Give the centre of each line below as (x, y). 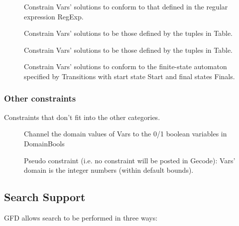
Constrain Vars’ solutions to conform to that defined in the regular (126, 6)
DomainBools (44, 143)
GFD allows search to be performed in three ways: (81, 217)
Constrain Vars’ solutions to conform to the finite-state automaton (125, 66)
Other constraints (40, 98)
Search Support (45, 197)
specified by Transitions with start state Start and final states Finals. (129, 76)
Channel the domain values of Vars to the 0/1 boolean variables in (125, 134)
